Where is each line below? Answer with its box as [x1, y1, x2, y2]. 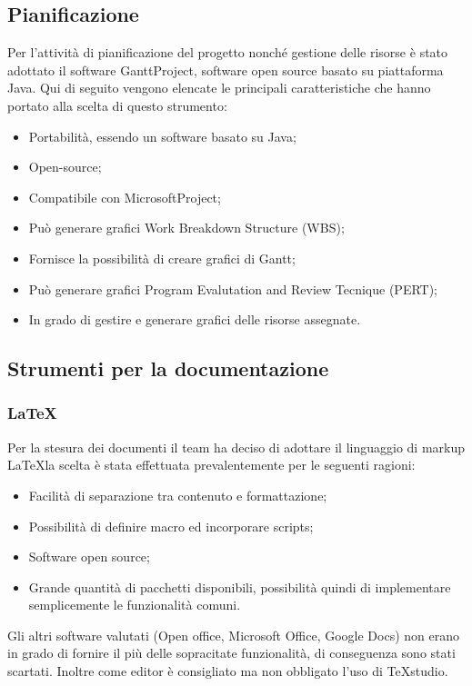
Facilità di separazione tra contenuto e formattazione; [28, 485, 327, 504]
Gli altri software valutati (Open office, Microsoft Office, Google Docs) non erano [7, 625, 459, 644]
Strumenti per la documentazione [7, 354, 329, 383]
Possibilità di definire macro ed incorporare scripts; [28, 516, 314, 535]
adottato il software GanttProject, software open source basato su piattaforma [7, 60, 444, 79]
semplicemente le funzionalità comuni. [28, 595, 241, 614]
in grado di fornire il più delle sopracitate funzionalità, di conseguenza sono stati [7, 643, 456, 662]
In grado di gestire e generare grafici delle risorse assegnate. [28, 310, 361, 329]
